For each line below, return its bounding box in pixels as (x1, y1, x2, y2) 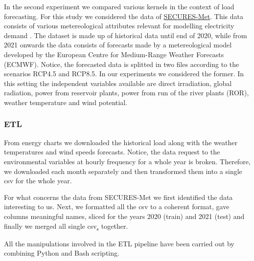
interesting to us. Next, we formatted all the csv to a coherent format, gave (4, 201, 230, 212)
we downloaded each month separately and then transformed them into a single (4, 166, 242, 176)
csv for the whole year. (4, 175, 72, 186)
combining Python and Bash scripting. (4, 248, 119, 258)
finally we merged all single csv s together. (4, 220, 128, 232)
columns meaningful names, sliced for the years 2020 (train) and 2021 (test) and (4, 211, 245, 221)
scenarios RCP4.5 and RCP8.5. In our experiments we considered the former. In (4, 68, 244, 79)
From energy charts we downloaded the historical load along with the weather (4, 137, 237, 147)
